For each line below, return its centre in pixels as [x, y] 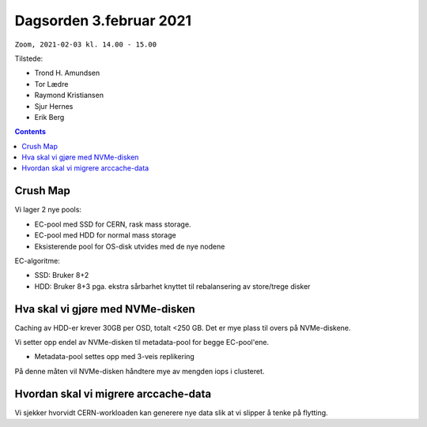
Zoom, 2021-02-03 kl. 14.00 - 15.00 [86, 44]
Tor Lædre [51, 84]
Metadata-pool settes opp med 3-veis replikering [115, 357]
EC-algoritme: [38, 260]
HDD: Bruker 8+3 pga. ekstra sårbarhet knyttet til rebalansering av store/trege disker [172, 286]
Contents [30, 132]
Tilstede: [29, 58]
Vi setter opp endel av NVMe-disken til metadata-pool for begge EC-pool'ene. [142, 342]
